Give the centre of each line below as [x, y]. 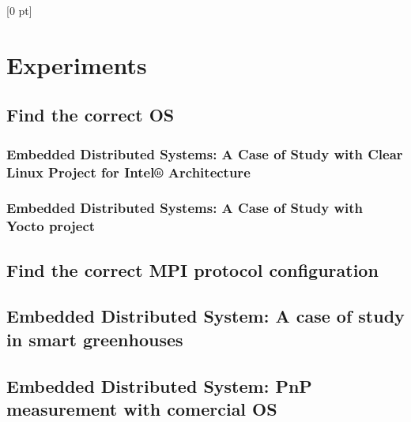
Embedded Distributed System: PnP [159, 385]
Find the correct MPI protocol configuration [192, 269]
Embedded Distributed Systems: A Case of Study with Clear [205, 153]
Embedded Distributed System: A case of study [205, 316]
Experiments [77, 64]
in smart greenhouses [95, 339]
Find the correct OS [90, 115]
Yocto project [51, 226]
